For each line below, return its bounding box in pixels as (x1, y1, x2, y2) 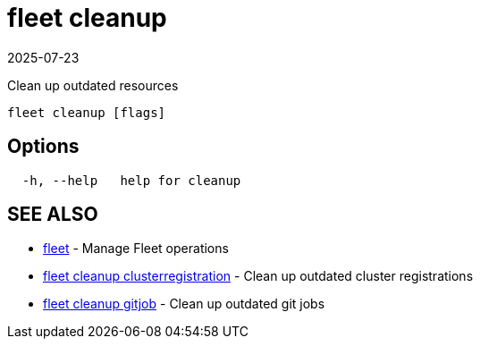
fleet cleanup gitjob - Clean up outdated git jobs (43, 296, 325, 312)
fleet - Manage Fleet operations (43, 241, 229, 257)
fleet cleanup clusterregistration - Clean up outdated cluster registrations (43, 268, 474, 284)
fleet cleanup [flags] (7, 105, 166, 120)
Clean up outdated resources (7, 77, 179, 93)
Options (7, 135, 80, 158)
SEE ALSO (7, 203, 98, 226)
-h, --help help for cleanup (21, 173, 241, 188)
